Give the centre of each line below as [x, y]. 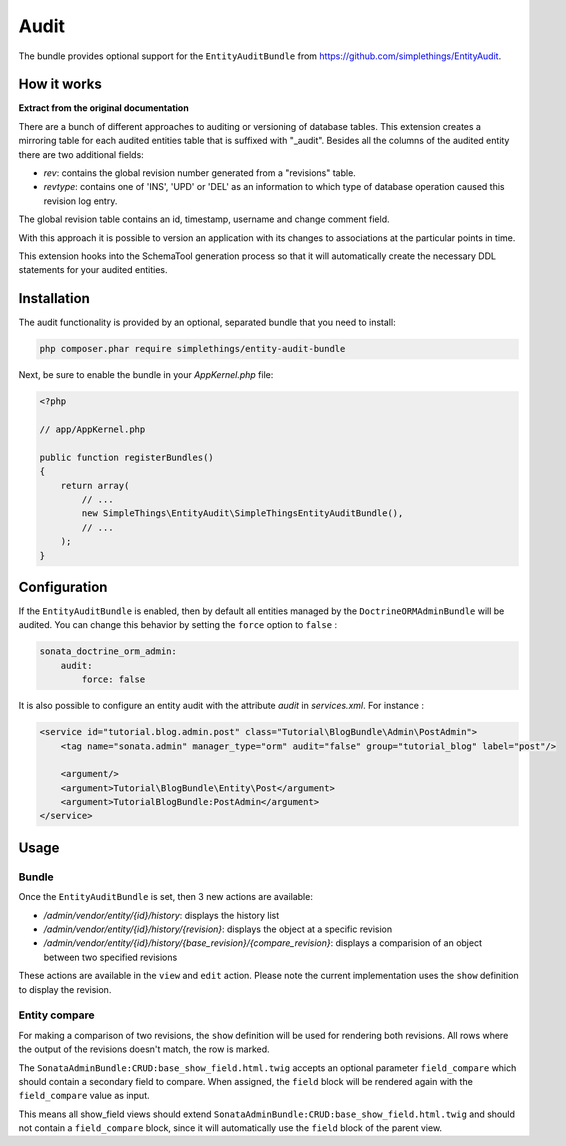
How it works [60, 84]
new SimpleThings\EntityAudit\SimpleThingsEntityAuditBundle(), [242, 513]
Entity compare [56, 1015]
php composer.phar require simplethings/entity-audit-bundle [192, 349]
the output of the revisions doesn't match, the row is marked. [144, 1049]
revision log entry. [80, 201]
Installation [54, 298]
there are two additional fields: [81, 154]
